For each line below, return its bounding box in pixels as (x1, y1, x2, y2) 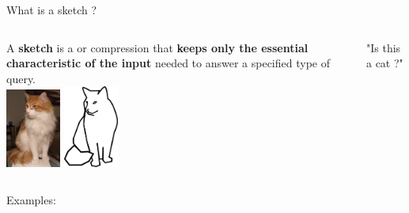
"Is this (365, 39, 401, 55)
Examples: (6, 192, 56, 208)
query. (6, 70, 36, 86)
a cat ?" (365, 55, 403, 71)
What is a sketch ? (6, 2, 97, 17)
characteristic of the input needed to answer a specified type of (6, 55, 330, 71)
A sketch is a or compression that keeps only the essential (6, 39, 309, 55)
